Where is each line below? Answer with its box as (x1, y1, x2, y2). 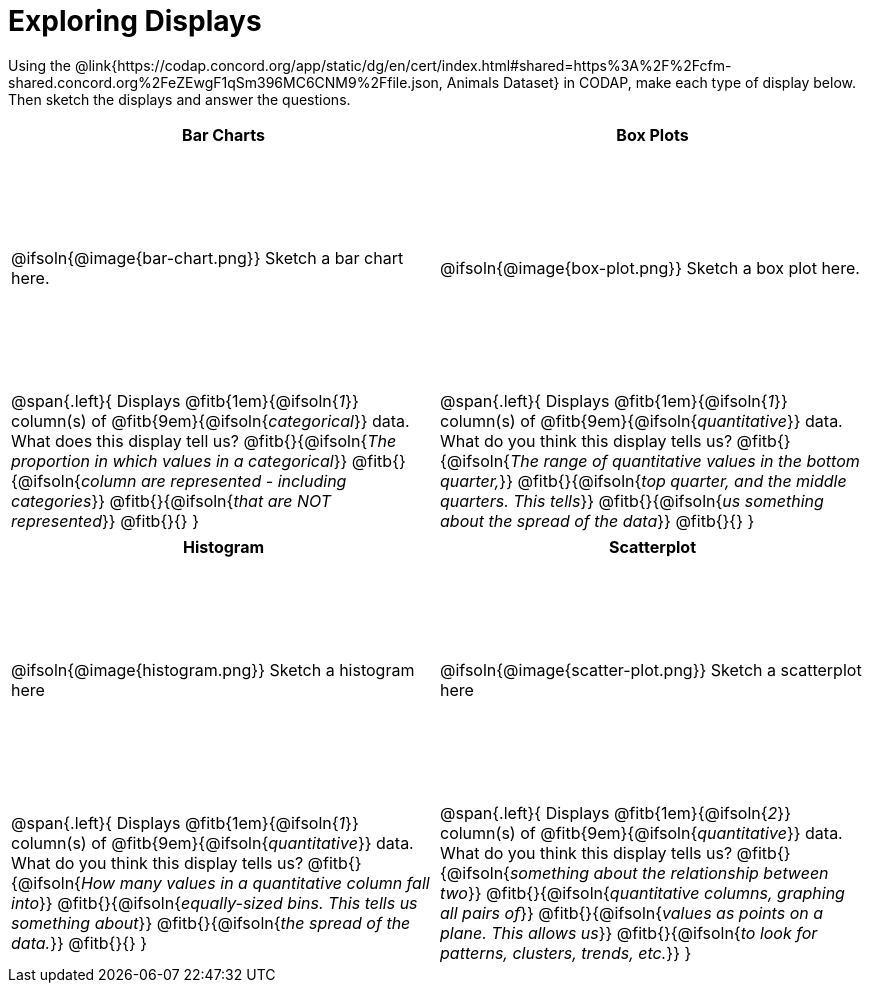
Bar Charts (182, 124, 265, 145)
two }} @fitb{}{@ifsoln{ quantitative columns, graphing (440, 882, 845, 903)
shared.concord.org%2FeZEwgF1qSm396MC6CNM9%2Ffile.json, (8, 73, 443, 91)
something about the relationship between (509, 862, 829, 883)
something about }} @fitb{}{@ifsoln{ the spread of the (11, 912, 411, 933)
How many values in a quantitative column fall (80, 872, 430, 893)
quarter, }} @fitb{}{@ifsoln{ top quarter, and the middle (440, 470, 847, 491)
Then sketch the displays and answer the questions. (8, 90, 351, 108)
